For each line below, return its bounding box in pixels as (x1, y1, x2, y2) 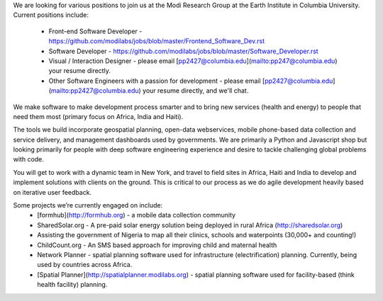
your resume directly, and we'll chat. (142, 86, 249, 95)
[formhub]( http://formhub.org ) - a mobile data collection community (37, 211, 236, 220)
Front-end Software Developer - (48, 27, 143, 35)
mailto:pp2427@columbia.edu (50, 86, 139, 95)
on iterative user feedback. (13, 188, 92, 196)
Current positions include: (13, 11, 89, 19)
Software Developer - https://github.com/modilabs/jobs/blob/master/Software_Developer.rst (48, 47, 318, 55)
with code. (13, 155, 44, 164)
